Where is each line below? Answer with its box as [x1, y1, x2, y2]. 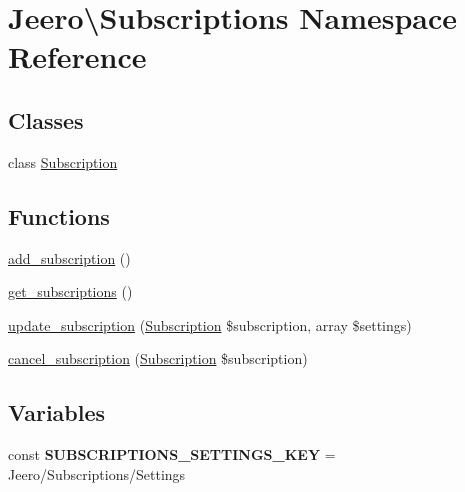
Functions [8, 200, 110, 231]
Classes [8, 104, 84, 135]
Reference [8, 36, 147, 77]
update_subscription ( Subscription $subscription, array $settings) [8, 314, 412, 335]
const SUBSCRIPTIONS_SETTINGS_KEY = [8, 444, 336, 465]
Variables [8, 397, 106, 428]
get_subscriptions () [8, 281, 133, 302]
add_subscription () [8, 247, 131, 268]
